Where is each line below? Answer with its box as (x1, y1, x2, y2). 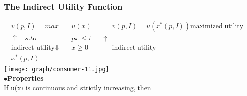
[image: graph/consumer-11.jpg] (4, 65, 109, 73)
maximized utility (190, 23, 244, 30)
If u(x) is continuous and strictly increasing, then (4, 82, 151, 93)
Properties (7, 73, 44, 83)
